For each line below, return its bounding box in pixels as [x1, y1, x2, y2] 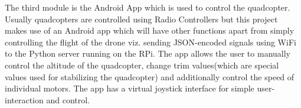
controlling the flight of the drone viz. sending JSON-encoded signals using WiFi [5, 35, 296, 48]
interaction [5, 93, 44, 106]
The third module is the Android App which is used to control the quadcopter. [5, 1, 290, 13]
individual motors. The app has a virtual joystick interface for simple [5, 82, 254, 94]
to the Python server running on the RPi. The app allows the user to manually [5, 47, 290, 60]
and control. [46, 93, 90, 106]
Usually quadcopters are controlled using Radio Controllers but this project [5, 12, 278, 25]
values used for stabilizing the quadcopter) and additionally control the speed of [5, 70, 295, 83]
